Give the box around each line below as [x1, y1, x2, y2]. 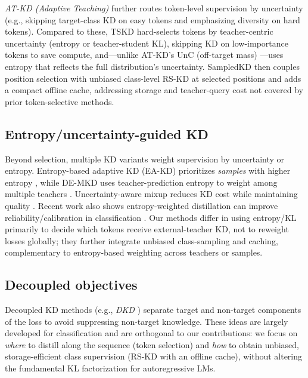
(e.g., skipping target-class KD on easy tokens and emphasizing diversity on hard [5, 13, 300, 26]
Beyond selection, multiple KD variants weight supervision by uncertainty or [5, 152, 285, 165]
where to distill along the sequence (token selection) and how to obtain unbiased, [5, 338, 300, 351]
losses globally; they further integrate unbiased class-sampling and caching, [5, 234, 278, 247]
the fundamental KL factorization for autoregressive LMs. [5, 362, 216, 374]
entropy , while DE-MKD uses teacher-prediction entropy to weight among [5, 176, 278, 188]
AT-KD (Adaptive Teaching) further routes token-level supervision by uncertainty [5, 2, 303, 14]
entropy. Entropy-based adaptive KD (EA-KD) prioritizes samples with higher [5, 164, 291, 177]
